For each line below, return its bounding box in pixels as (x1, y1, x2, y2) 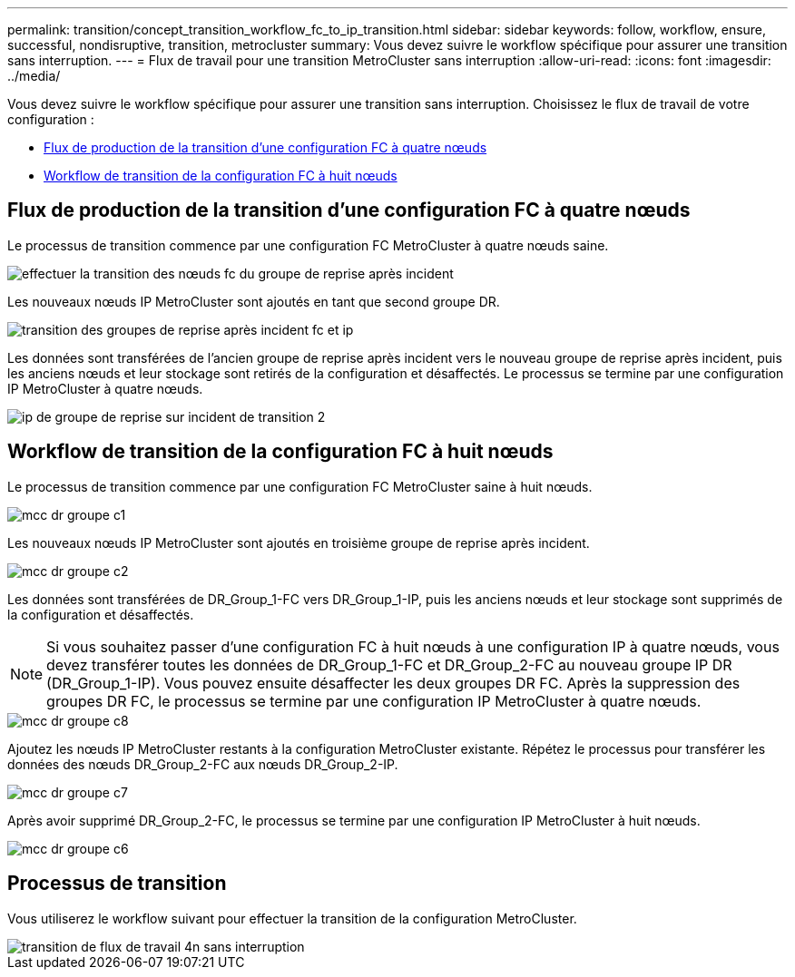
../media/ (7, 68, 61, 83)
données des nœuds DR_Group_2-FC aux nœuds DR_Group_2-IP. (7, 756, 398, 772)
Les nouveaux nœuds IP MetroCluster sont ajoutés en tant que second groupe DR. (7, 293, 500, 309)
